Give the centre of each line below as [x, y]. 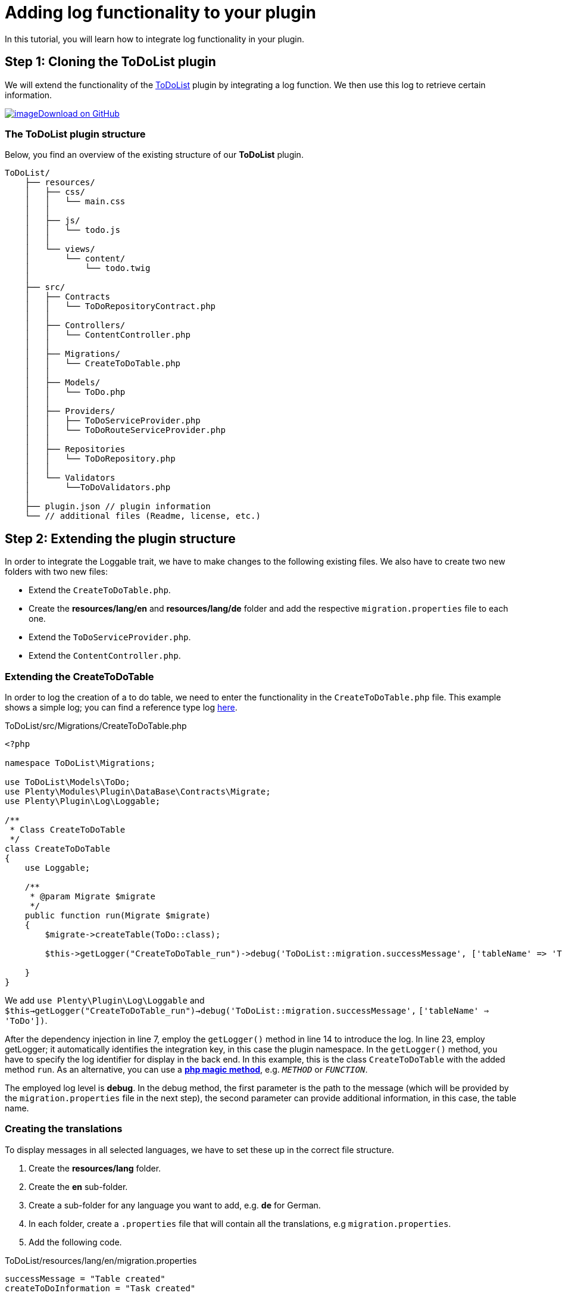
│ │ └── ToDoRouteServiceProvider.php [125, 430]
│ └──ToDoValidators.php [98, 487]
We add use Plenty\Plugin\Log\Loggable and [105, 1000]
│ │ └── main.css [75, 202]
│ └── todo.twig [88, 268]
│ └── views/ [60, 249]
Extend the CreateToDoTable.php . [100, 590]
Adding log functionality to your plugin [160, 13]
